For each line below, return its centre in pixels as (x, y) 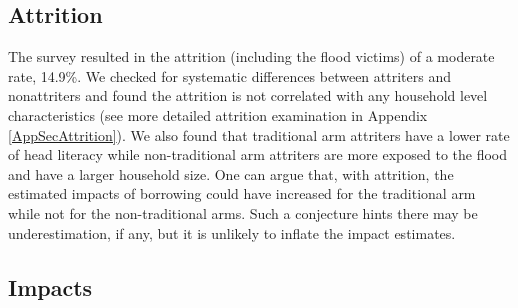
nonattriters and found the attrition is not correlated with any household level (248, 95)
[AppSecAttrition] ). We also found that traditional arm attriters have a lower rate (259, 134)
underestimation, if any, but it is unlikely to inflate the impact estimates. (232, 232)
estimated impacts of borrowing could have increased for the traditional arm (242, 193)
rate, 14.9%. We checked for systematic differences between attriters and (229, 75)
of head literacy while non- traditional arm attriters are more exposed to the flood (258, 154)
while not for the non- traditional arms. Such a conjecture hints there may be (243, 212)
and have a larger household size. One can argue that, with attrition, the (231, 173)
